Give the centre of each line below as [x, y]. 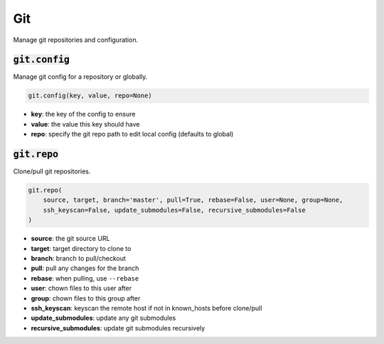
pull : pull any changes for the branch [85, 268]
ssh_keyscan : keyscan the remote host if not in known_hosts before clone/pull [146, 308]
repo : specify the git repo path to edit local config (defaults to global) [132, 134]
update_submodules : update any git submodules [103, 318]
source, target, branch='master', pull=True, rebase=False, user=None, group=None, [193, 200]
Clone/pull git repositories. [52, 171]
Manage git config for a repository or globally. [80, 77]
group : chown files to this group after [86, 298]
